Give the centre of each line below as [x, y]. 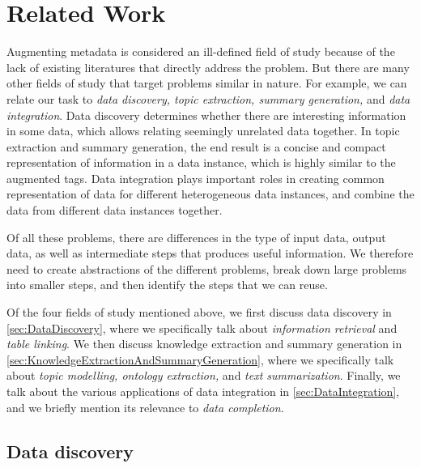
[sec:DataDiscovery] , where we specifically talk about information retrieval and [202, 328]
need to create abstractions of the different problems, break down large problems [207, 268]
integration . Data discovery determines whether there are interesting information [206, 115]
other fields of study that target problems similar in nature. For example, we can [207, 83]
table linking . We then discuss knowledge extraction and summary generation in [204, 344]
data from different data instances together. [115, 210]
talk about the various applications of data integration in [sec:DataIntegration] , [203, 391]
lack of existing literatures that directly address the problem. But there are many [208, 67]
